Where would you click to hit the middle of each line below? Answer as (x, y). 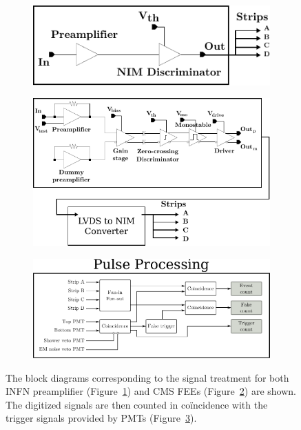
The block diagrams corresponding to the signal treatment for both (147, 377)
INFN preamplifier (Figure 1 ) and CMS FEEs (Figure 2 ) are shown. (151, 391)
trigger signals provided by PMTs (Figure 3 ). (101, 418)
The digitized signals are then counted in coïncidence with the (137, 404)
